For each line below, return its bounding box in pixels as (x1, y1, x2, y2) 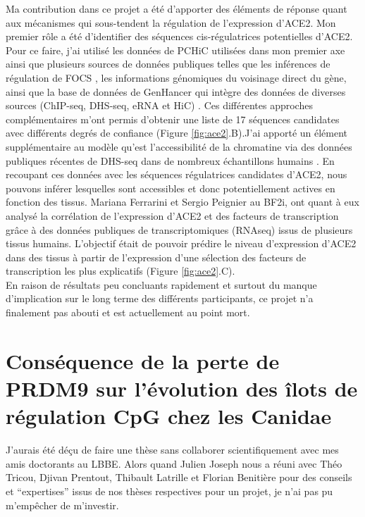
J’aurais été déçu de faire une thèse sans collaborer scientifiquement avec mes (6, 442, 339, 457)
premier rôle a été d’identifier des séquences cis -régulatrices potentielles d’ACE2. (6, 29, 353, 44)
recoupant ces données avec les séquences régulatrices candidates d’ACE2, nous (6, 167, 347, 182)
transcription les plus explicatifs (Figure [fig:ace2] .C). (6, 263, 235, 278)
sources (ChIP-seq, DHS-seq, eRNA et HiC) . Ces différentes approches (6, 98, 313, 113)
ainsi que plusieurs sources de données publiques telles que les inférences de (6, 56, 330, 71)
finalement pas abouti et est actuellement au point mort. (6, 305, 250, 320)
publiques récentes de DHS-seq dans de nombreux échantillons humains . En (6, 153, 335, 168)
